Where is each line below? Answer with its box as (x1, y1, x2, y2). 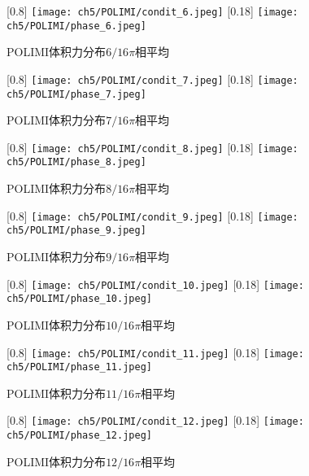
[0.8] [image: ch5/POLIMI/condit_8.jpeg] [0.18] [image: (7, 138, 298, 155)
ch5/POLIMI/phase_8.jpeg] (7, 156, 146, 168)
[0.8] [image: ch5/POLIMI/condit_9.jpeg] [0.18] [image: (7, 207, 298, 224)
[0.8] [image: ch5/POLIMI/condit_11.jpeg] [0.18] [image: (7, 343, 304, 360)
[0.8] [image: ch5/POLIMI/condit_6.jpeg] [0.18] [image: (7, 2, 298, 19)
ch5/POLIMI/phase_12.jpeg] (7, 430, 152, 442)
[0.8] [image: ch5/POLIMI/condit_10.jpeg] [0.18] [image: (7, 275, 304, 292)
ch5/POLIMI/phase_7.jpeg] (7, 88, 146, 100)
